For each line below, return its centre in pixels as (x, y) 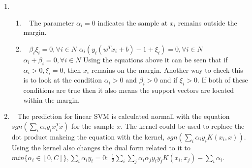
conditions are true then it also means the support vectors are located (129, 90)
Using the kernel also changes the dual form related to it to (101, 147)
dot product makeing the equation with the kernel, (88, 136)
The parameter (52, 22)
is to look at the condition (63, 80)
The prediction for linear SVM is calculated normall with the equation (124, 116)
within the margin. (51, 99)
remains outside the (207, 22)
